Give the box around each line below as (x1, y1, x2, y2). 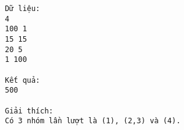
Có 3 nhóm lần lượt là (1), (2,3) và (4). (5, 117, 181, 126)
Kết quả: (5, 75, 40, 85)
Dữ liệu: (5, 4, 40, 13)
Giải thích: (5, 106, 53, 115)
